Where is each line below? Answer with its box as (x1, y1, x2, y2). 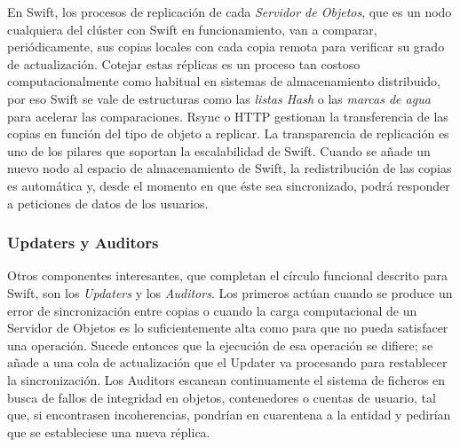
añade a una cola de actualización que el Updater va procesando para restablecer (7, 353, 448, 372)
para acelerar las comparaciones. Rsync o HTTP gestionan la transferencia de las (7, 106, 448, 125)
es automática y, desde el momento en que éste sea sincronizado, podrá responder (7, 176, 450, 194)
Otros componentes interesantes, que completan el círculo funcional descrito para (7, 266, 448, 285)
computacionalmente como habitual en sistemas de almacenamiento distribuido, (7, 72, 440, 90)
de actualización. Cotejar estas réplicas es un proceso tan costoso (7, 54, 361, 73)
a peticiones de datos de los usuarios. (7, 193, 209, 212)
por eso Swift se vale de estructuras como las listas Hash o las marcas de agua (7, 89, 431, 107)
